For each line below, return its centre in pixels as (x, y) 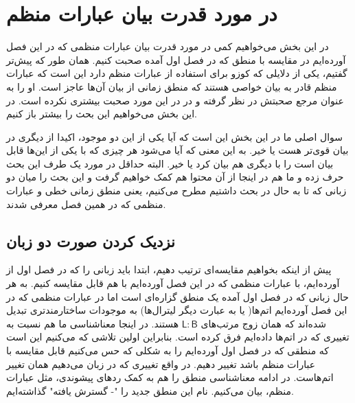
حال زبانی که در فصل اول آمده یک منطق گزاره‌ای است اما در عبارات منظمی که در (178, 296)
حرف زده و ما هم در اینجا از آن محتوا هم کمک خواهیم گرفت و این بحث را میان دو (175, 177)
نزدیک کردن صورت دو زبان (91, 241)
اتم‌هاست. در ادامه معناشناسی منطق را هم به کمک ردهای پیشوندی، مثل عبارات (170, 377)
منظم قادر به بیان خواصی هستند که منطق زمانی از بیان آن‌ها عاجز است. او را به (172, 86)
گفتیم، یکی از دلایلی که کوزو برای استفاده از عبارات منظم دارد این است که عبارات (177, 73)
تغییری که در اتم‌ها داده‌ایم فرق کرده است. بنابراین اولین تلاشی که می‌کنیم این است (178, 337)
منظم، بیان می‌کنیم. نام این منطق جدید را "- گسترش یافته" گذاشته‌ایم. (150, 390)
